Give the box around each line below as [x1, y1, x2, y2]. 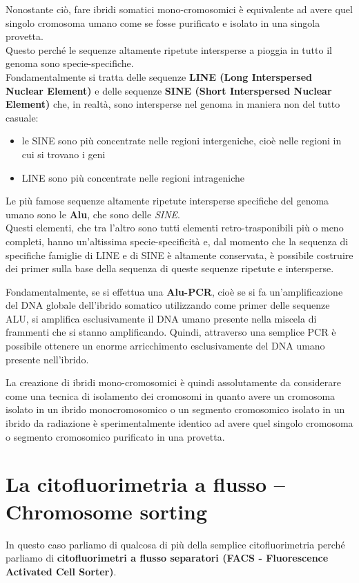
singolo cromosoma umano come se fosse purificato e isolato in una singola [6, 15, 320, 30]
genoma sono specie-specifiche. [6, 56, 134, 70]
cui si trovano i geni [21, 146, 106, 161]
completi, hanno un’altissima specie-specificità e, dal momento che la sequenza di [6, 233, 349, 248]
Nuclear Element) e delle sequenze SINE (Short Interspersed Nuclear [6, 83, 332, 97]
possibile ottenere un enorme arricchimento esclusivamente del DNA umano [6, 338, 325, 353]
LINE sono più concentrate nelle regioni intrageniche [21, 170, 244, 184]
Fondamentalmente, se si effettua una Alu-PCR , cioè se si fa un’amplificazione [6, 284, 343, 298]
